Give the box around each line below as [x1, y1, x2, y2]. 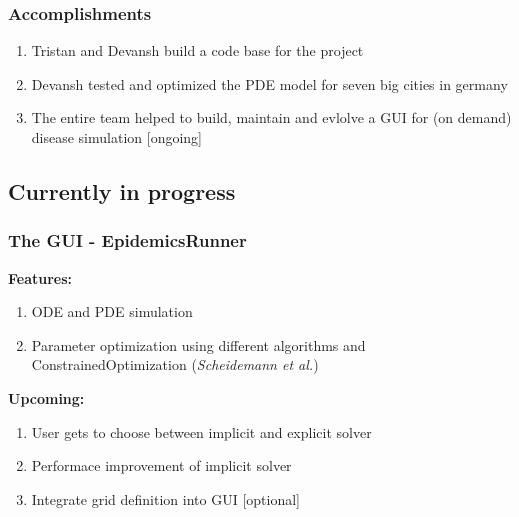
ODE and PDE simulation [31, 301, 193, 322]
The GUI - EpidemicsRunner [8, 228, 247, 253]
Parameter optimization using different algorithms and [31, 334, 366, 355]
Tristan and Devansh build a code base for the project [31, 40, 364, 61]
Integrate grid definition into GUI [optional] [31, 488, 300, 509]
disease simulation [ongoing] [31, 127, 202, 147]
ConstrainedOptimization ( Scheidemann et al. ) [31, 354, 319, 375]
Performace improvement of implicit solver [31, 455, 292, 476]
